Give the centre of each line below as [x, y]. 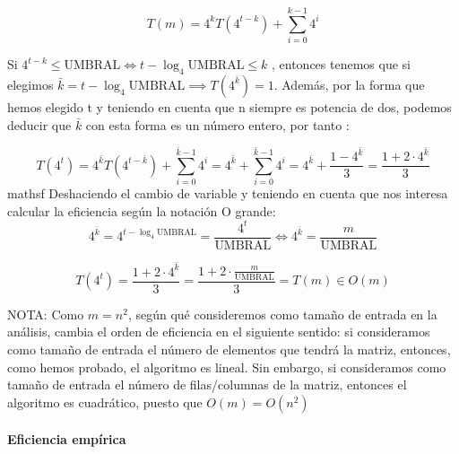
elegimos [30, 84]
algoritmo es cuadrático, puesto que [105, 402]
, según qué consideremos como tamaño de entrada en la [282, 314]
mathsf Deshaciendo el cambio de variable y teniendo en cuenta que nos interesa [228, 192]
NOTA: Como [46, 314]
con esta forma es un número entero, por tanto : [217, 124]
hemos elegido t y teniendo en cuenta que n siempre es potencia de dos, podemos [229, 106]
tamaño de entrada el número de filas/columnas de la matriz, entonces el [207, 384]
